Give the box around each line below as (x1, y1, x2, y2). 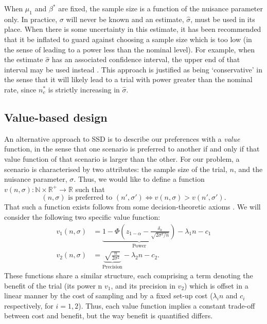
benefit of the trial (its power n (4, 280, 102, 291)
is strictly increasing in (48, 84, 120, 94)
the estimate (4, 54, 43, 65)
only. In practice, (4, 13, 58, 24)
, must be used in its (190, 13, 255, 24)
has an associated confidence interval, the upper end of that (51, 54, 240, 65)
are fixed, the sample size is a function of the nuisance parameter (58, 3, 263, 13)
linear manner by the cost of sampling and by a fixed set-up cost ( (4, 290, 213, 301)
